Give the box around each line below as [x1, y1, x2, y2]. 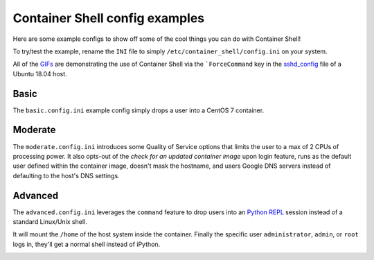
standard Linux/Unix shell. [12, 218, 88, 225]
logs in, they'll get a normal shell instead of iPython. [12, 240, 161, 248]
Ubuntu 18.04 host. [12, 69, 67, 78]
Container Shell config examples [12, 10, 205, 26]
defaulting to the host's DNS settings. [12, 171, 121, 180]
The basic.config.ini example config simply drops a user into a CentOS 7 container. [12, 106, 265, 114]
